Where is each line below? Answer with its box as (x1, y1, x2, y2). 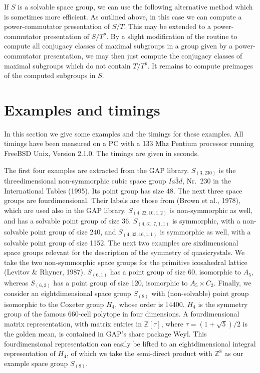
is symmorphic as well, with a (160, 226, 251, 236)
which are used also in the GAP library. (4, 204, 126, 215)
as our (224, 348, 243, 358)
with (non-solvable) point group (151, 288, 249, 298)
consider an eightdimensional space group (4, 288, 131, 298)
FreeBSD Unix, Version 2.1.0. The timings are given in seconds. (4, 148, 199, 158)
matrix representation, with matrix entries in (4, 318, 142, 329)
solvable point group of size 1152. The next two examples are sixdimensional (4, 237, 238, 247)
